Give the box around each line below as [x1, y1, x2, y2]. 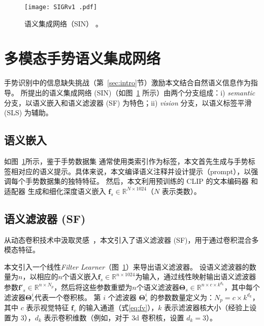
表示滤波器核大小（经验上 [164, 302, 250, 313]
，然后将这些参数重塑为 [54, 281, 133, 292]
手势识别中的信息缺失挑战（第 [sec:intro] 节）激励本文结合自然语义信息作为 [4, 77, 251, 88]
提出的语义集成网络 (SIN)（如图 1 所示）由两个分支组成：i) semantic [27, 87, 255, 97]
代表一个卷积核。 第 [34, 291, 101, 302]
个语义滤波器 [136, 281, 179, 292]
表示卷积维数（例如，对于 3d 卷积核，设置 [44, 312, 184, 322]
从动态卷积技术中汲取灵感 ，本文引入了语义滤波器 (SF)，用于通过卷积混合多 [4, 234, 259, 245]
